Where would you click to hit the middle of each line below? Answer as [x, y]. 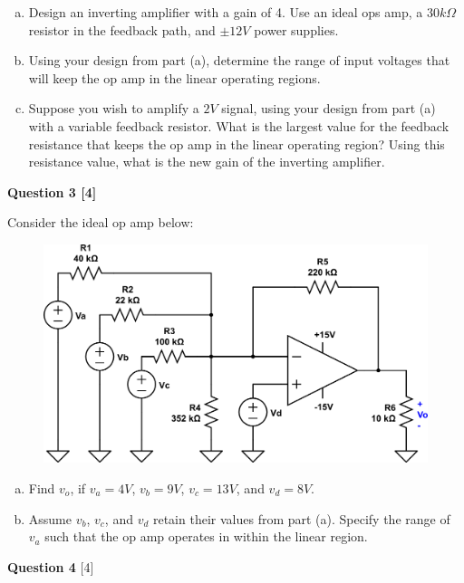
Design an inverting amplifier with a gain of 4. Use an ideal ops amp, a [226, 12]
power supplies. [296, 29]
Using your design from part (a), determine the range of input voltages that [239, 60]
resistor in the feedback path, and [122, 29]
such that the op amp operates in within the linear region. [206, 536]
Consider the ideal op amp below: [101, 222]
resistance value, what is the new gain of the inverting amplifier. [207, 162]
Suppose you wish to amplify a [114, 108]
